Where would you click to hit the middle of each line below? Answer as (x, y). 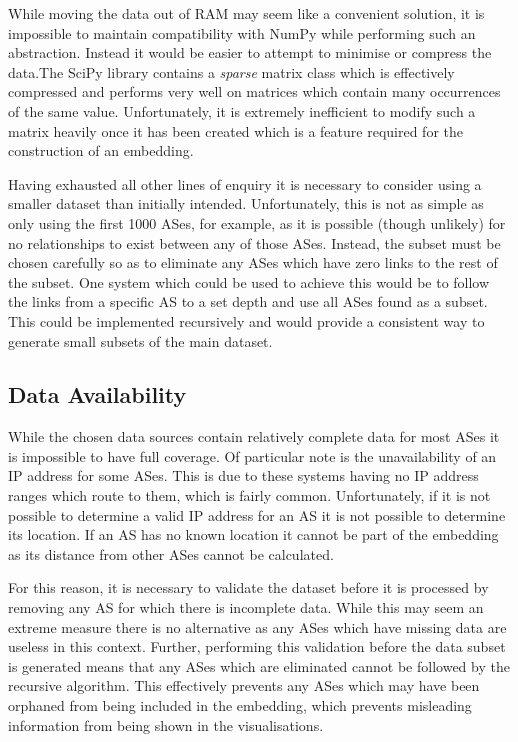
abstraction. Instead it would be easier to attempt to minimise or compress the (250, 52)
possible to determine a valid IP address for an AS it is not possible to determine (257, 514)
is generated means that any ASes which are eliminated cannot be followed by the (259, 665)
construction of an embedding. (101, 150)
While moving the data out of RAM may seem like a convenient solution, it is (246, 13)
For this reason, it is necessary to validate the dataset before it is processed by (248, 587)
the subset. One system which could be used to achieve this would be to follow (249, 281)
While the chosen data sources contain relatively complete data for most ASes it (254, 436)
